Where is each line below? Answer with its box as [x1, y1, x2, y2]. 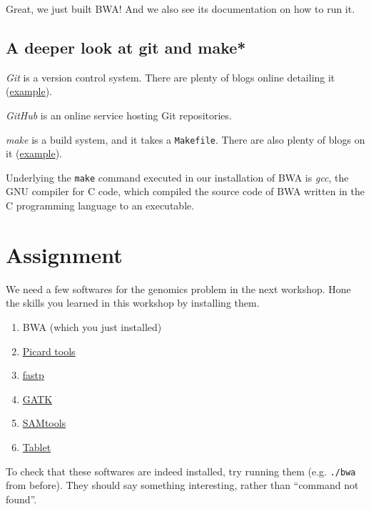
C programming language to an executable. [6, 198, 195, 213]
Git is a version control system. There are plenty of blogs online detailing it [6, 69, 335, 84]
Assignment [6, 239, 123, 269]
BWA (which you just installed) [22, 319, 162, 334]
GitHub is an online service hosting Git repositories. [6, 107, 232, 122]
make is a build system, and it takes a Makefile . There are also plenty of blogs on [6, 132, 365, 147]
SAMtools [22, 415, 66, 430]
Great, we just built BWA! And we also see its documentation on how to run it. [6, 1, 355, 16]
